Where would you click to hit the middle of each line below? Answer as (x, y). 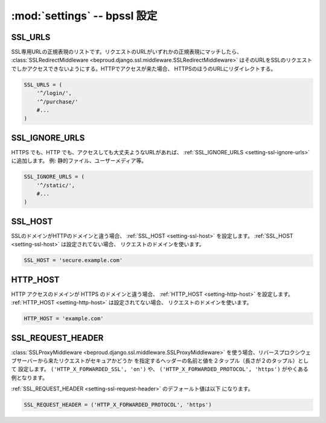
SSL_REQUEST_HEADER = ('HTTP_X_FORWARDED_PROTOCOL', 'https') (118, 405)
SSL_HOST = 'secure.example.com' (73, 261)
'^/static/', (56, 185)
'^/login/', (54, 93)
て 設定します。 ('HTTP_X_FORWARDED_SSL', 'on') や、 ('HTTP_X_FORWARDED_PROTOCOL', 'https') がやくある (160, 369)
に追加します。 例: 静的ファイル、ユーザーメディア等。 (79, 161)
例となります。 (30, 378)
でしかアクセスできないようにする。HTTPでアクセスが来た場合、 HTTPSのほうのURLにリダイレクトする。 (144, 68)
